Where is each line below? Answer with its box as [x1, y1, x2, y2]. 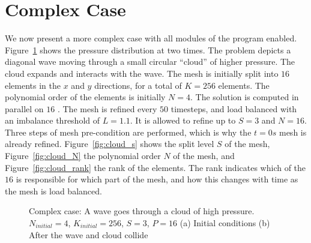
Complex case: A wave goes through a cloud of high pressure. [29, 205, 255, 217]
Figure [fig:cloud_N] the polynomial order [5, 149, 161, 162]
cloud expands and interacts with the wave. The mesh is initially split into [5, 67, 279, 79]
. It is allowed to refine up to [130, 114, 236, 127]
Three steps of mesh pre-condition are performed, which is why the [5, 125, 252, 138]
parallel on [5, 102, 44, 115]
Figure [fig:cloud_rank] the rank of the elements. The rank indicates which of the [5, 161, 306, 173]
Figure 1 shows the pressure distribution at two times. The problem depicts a [5, 43, 291, 56]
